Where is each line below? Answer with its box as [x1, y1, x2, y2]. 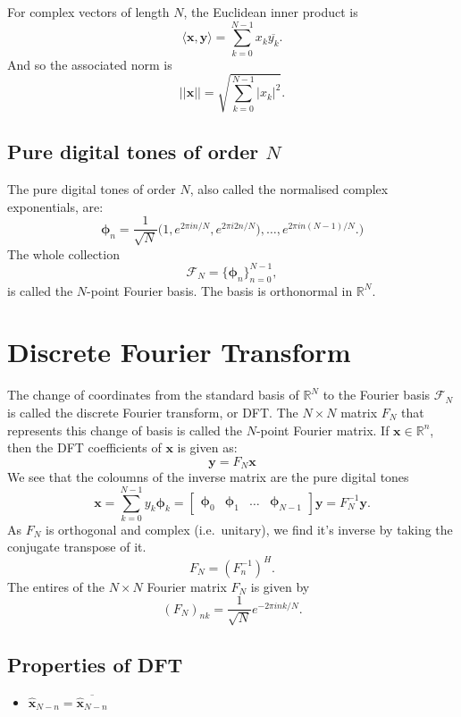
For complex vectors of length [7, 3, 170, 21]
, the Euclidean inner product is [183, 3, 358, 21]
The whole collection [7, 244, 120, 263]
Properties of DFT [7, 650, 183, 678]
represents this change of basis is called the [7, 420, 243, 439]
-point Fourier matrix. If [256, 420, 390, 439]
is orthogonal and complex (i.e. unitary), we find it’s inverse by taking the [46, 519, 453, 538]
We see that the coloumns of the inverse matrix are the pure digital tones [7, 468, 409, 486]
